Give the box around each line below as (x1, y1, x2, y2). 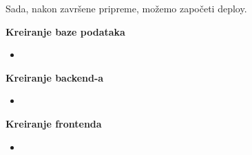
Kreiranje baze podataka (6, 24, 125, 38)
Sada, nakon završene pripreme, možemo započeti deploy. (6, 1, 247, 15)
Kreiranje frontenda (6, 116, 102, 130)
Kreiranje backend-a (6, 70, 104, 84)
